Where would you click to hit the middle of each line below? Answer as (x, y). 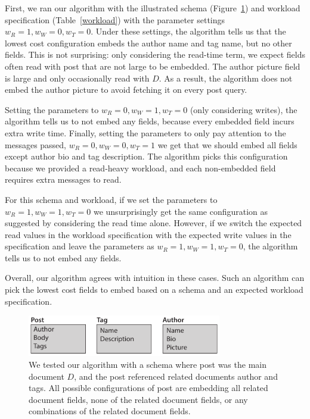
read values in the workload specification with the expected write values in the (148, 234)
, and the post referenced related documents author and (176, 376)
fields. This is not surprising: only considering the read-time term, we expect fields (155, 54)
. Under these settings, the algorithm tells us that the (188, 31)
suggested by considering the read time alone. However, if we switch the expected (154, 223)
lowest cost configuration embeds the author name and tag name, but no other (148, 43)
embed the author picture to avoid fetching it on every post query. (126, 90)
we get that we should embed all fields (227, 144)
